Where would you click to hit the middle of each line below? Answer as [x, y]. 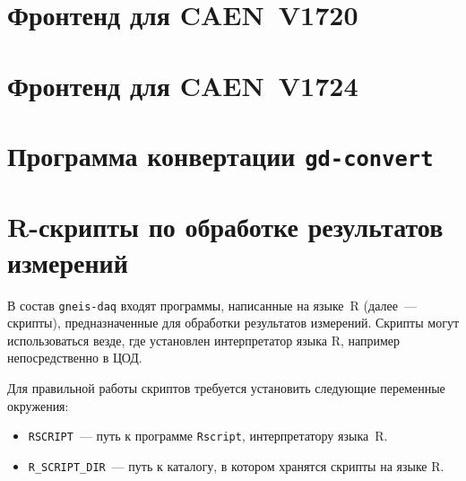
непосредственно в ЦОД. [75, 358]
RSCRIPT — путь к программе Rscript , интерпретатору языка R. [208, 436]
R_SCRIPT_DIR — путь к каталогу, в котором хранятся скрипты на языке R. [236, 465]
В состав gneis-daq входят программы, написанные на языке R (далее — [212, 305]
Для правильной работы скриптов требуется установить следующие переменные [226, 388]
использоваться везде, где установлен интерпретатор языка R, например [204, 340]
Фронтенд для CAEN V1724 [183, 85]
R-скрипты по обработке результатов [225, 227]
